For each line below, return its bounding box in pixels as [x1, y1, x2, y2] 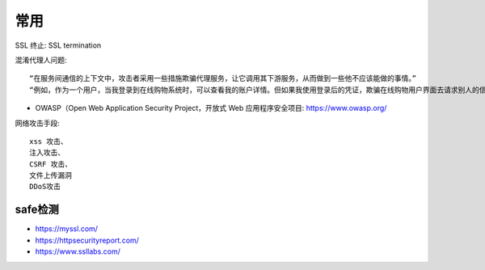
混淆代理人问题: [15, 55, 68, 65]
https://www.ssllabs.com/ [35, 247, 121, 256]
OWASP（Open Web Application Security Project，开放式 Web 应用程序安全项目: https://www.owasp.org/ [35, 103, 387, 113]
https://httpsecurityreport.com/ [35, 235, 139, 245]
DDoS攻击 [29, 182, 61, 192]
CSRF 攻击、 [29, 159, 73, 169]
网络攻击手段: [15, 118, 61, 128]
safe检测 [15, 203, 60, 217]
